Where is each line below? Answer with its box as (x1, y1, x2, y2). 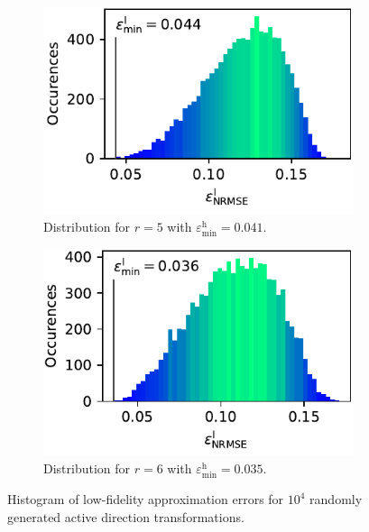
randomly (309, 490, 363, 509)
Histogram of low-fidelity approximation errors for (7, 490, 284, 509)
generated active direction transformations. (7, 507, 244, 526)
